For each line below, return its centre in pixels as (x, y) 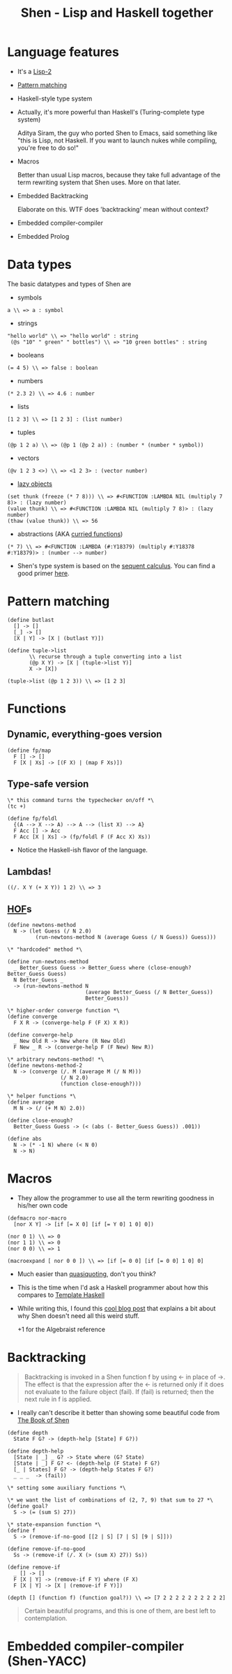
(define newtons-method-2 (45, 1066)
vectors (28, 458)
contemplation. (46, 1618)
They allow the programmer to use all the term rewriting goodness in (116, 1198)
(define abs (24, 1139)
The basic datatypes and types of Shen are (69, 283)
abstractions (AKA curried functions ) (70, 534)
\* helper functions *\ (42, 1096)
